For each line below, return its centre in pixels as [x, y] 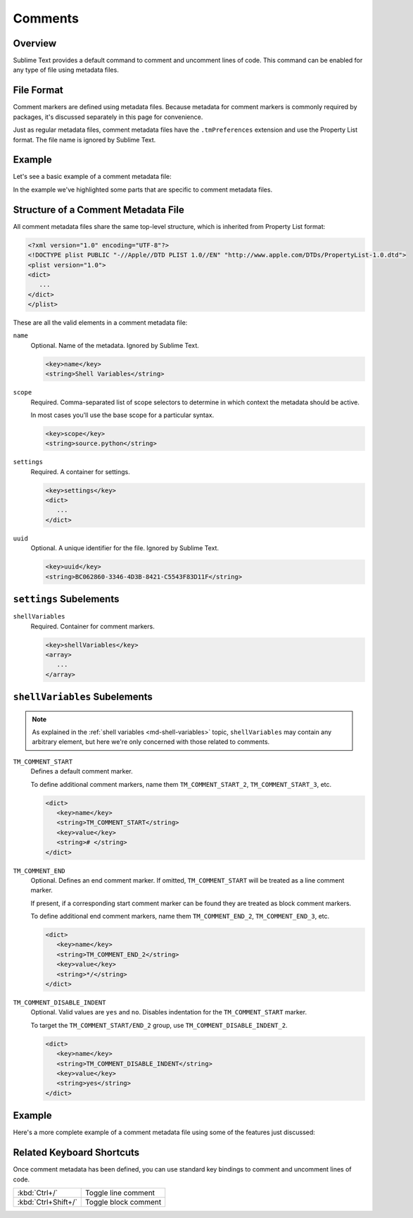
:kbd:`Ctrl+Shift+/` [47, 1202]
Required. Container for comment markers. [93, 626]
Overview [35, 43]
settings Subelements [66, 599]
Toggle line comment [120, 1193]
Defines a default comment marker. [82, 771]
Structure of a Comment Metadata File [99, 210]
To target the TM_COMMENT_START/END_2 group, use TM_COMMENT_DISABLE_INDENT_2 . [159, 1025]
